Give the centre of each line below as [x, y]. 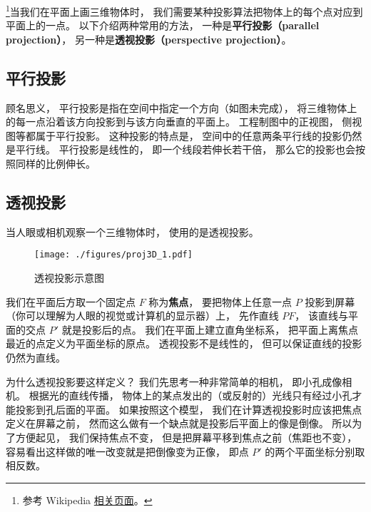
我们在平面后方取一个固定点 [71, 301]
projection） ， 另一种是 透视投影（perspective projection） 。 [149, 39]
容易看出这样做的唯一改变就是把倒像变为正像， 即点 [127, 451]
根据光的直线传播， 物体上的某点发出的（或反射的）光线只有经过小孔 [190, 395]
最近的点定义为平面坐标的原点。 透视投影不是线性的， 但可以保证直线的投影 [184, 343]
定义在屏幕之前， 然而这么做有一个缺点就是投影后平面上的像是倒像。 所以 [179, 423]
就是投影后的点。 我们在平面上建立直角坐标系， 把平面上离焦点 [210, 329]
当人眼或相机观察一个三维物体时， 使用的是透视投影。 [132, 231]
